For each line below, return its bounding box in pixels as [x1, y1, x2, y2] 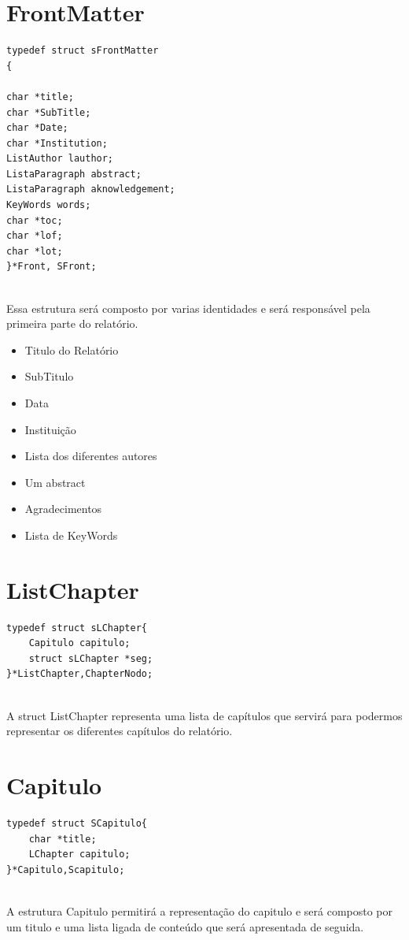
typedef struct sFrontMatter [6, 45, 159, 57]
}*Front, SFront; [6, 261, 97, 273]
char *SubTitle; [6, 106, 91, 118]
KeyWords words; [6, 199, 91, 211]
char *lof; [6, 230, 63, 242]
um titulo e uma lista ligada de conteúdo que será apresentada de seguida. [6, 918, 364, 934]
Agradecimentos [24, 500, 102, 517]
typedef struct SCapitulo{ [6, 817, 147, 829]
